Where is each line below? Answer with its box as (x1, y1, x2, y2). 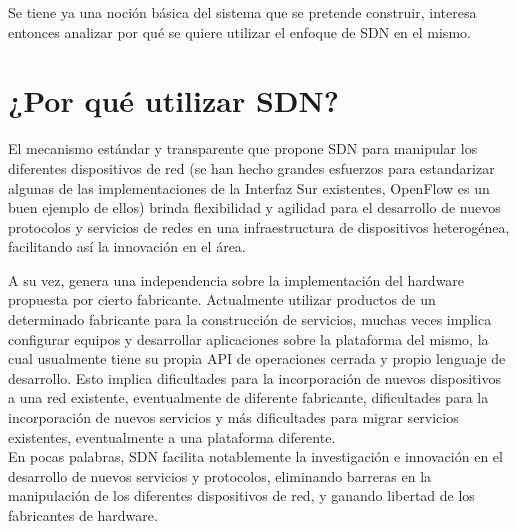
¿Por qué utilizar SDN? (8, 80, 339, 121)
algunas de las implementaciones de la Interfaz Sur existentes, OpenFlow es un (8, 177, 490, 198)
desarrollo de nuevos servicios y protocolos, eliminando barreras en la (8, 465, 432, 486)
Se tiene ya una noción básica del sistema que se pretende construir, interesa (8, 2, 477, 22)
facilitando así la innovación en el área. (8, 236, 246, 257)
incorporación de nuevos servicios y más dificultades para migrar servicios (8, 407, 459, 428)
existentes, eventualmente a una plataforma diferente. (8, 426, 336, 447)
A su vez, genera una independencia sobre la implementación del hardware (8, 269, 465, 290)
